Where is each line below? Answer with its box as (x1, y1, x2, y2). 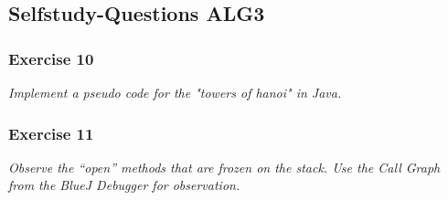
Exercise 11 (8, 121, 94, 144)
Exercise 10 (8, 47, 94, 69)
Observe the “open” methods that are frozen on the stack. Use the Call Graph (8, 157, 441, 176)
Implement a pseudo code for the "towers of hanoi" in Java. (8, 83, 342, 101)
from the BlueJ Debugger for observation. (8, 175, 240, 195)
